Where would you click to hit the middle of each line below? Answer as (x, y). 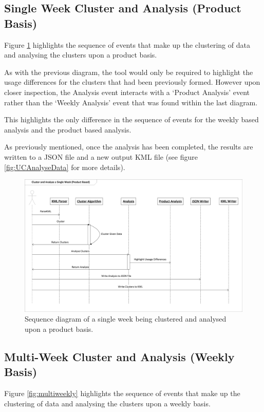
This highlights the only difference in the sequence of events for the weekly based (131, 119)
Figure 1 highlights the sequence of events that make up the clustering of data (127, 44)
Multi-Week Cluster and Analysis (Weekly (119, 356)
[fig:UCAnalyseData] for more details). (65, 167)
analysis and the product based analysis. (68, 129)
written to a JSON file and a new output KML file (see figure (101, 156)
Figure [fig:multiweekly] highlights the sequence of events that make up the (122, 393)
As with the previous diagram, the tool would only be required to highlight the (129, 72)
